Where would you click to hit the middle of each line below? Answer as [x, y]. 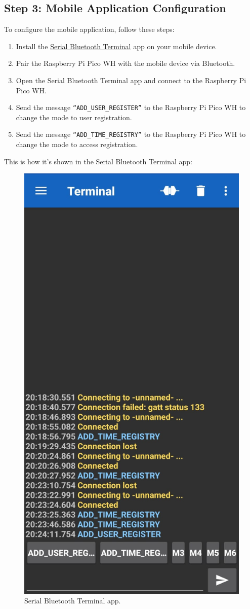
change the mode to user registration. [74, 117]
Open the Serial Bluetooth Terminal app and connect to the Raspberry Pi [131, 80]
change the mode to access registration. [77, 144]
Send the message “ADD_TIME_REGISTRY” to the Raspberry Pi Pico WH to [131, 134]
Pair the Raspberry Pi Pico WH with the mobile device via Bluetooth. [126, 63]
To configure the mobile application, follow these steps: [89, 29]
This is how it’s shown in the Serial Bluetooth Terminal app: [98, 161]
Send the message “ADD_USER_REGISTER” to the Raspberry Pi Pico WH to [131, 107]
